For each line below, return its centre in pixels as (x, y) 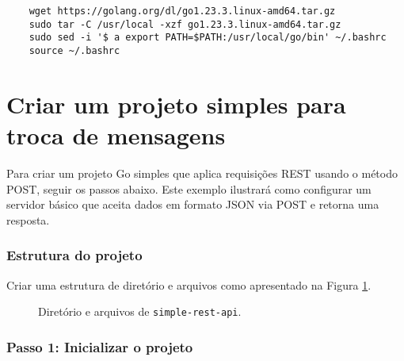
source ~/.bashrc (74, 50)
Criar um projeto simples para (176, 104)
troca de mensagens (116, 135)
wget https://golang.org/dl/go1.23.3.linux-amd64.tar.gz (182, 11)
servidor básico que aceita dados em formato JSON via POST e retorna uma (193, 204)
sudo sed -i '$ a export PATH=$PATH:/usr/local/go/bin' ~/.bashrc (208, 38)
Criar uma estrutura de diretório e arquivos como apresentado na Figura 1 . (189, 284)
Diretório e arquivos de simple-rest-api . (140, 311)
